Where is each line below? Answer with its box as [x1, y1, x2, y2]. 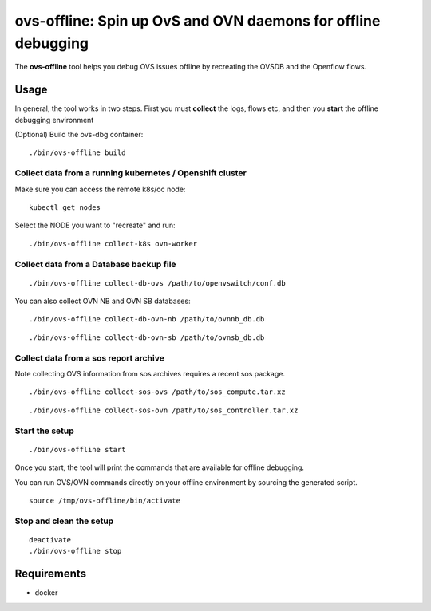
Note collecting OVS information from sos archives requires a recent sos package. [14, 369, 285, 378]
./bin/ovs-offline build [29, 148, 126, 157]
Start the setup [14, 425, 75, 436]
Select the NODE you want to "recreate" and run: [14, 220, 176, 231]
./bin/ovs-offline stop [29, 546, 122, 556]
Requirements [14, 567, 87, 581]
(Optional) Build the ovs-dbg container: [14, 130, 144, 140]
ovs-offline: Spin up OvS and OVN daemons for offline [14, 12, 381, 30]
